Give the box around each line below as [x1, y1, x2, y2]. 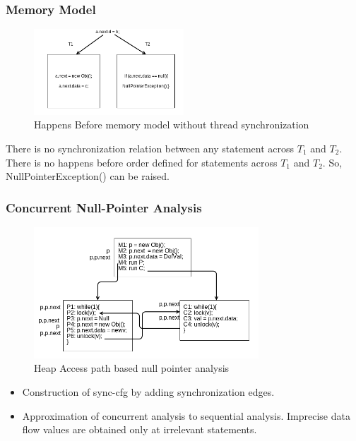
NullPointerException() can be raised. [6, 169, 170, 183]
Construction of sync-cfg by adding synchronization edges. [22, 385, 275, 399]
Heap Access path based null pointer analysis [34, 361, 230, 375]
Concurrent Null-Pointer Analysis [6, 198, 202, 216]
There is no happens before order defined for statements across [6, 155, 278, 169]
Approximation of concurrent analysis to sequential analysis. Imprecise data [22, 408, 350, 423]
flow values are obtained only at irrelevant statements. [22, 422, 257, 437]
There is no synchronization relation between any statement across [6, 140, 295, 155]
